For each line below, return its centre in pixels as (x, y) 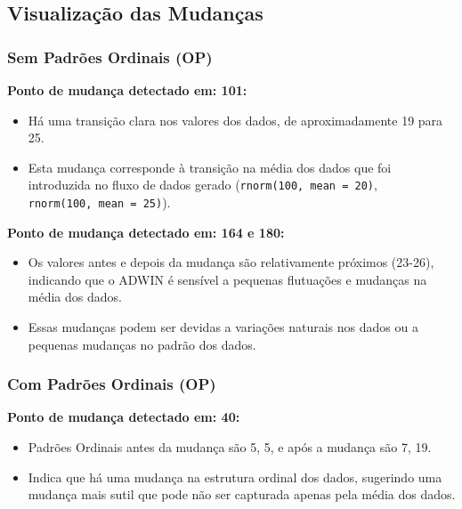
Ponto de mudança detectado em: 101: (127, 90)
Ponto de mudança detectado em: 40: (124, 417)
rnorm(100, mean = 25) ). (99, 202)
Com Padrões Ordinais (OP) (112, 384)
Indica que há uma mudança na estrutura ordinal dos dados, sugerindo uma (235, 477)
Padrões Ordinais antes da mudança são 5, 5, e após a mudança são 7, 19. (230, 447)
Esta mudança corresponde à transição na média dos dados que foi (210, 167)
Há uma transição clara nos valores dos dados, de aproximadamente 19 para (235, 120)
